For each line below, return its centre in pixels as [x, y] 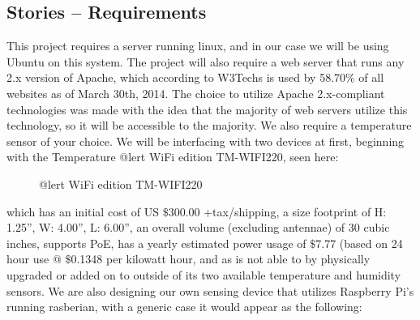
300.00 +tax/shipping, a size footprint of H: [277, 211]
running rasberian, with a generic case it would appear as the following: [184, 307]
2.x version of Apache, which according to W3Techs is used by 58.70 [176, 77]
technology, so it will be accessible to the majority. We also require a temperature [209, 125]
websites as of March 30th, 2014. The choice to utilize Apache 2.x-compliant [196, 93]
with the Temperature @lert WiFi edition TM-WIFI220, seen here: [173, 157]
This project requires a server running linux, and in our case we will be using [198, 46]
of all [371, 77]
